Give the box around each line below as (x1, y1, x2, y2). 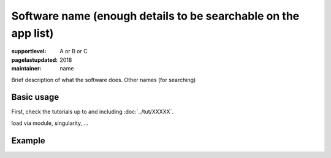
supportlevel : (11, 48, 47, 55)
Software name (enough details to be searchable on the (11, 9, 300, 23)
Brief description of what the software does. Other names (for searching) (11, 76, 196, 83)
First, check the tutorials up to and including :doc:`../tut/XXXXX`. (11, 108, 174, 116)
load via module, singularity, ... (11, 119, 89, 127)
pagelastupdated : (11, 56, 58, 64)
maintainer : (11, 65, 42, 72)
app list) (11, 26, 54, 40)
